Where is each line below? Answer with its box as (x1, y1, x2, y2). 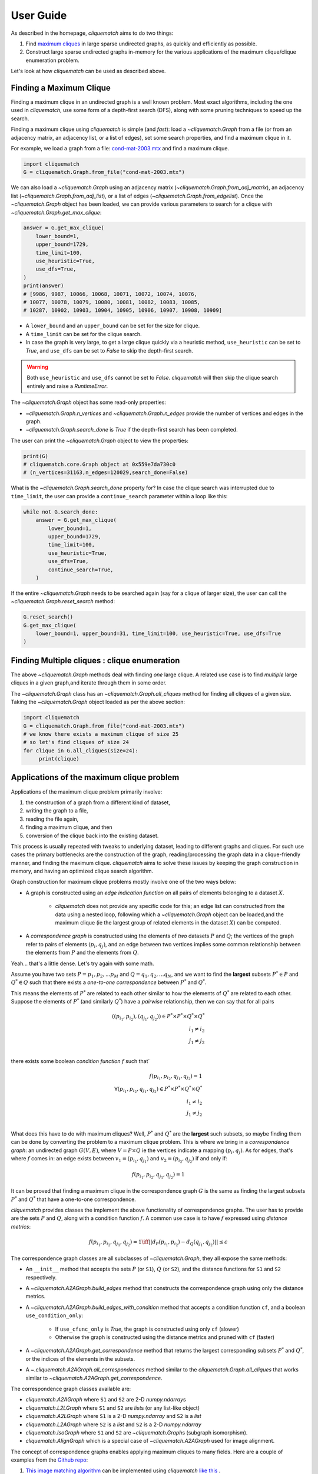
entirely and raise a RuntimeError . (26, 382, 108, 389)
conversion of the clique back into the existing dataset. (25, 832, 159, 839)
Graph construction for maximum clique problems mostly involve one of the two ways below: (11, 879, 236, 886)
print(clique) (38, 755, 79, 762)
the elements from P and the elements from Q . (25, 949, 140, 956)
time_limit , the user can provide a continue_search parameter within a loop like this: (11, 492, 228, 499)
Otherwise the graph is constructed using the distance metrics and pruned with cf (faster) (55, 1334, 275, 1341)
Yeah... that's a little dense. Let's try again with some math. (11, 960, 154, 967)
